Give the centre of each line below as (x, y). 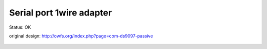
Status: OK (20, 27)
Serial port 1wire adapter (61, 13)
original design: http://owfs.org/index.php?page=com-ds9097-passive (81, 36)
